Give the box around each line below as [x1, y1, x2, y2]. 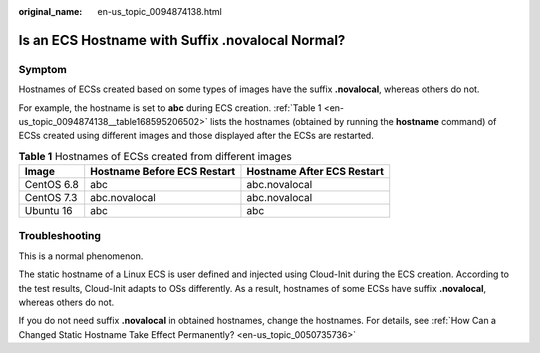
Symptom [18, 62, 67, 76]
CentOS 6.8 [24, 178, 79, 192]
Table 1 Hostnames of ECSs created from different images [18, 149, 292, 163]
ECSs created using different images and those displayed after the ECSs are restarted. [18, 130, 374, 142]
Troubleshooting [18, 229, 102, 243]
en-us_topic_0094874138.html [97, 6, 222, 17]
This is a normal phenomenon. [18, 250, 144, 262]
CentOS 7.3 [24, 191, 78, 205]
